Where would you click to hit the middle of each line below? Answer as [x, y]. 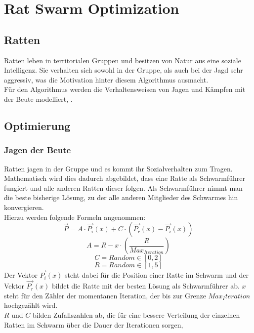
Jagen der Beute [38, 150]
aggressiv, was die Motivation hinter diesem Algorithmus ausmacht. [106, 79]
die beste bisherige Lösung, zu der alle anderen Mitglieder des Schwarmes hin [121, 197]
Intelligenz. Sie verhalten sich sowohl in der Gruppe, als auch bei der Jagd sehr [124, 70]
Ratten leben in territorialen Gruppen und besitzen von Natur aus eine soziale [123, 60]
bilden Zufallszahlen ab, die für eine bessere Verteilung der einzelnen [136, 314]
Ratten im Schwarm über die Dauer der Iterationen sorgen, [94, 324]
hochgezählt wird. [31, 305]
